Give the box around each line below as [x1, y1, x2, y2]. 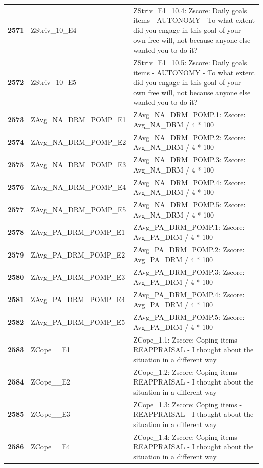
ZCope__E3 [31, 409, 70, 419]
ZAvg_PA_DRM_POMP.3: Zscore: [133, 267, 245, 277]
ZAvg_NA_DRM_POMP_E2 [31, 137, 126, 147]
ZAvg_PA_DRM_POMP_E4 [31, 294, 125, 305]
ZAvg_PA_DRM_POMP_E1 [31, 227, 125, 237]
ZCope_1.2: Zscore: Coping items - [133, 366, 242, 377]
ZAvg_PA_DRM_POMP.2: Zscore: [133, 244, 245, 254]
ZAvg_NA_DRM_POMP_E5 [31, 204, 126, 215]
